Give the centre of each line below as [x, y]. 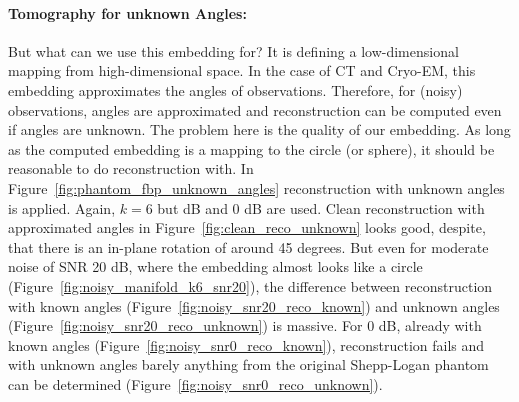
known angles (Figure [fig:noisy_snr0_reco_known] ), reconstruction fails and [246, 344]
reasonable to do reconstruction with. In [131, 168]
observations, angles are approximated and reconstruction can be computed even [255, 109]
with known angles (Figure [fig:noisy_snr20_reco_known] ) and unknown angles [254, 305]
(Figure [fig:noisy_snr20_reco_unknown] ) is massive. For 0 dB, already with [245, 325]
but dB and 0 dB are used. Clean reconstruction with [321, 207]
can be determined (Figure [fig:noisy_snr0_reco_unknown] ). [195, 383]
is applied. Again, [62, 207]
